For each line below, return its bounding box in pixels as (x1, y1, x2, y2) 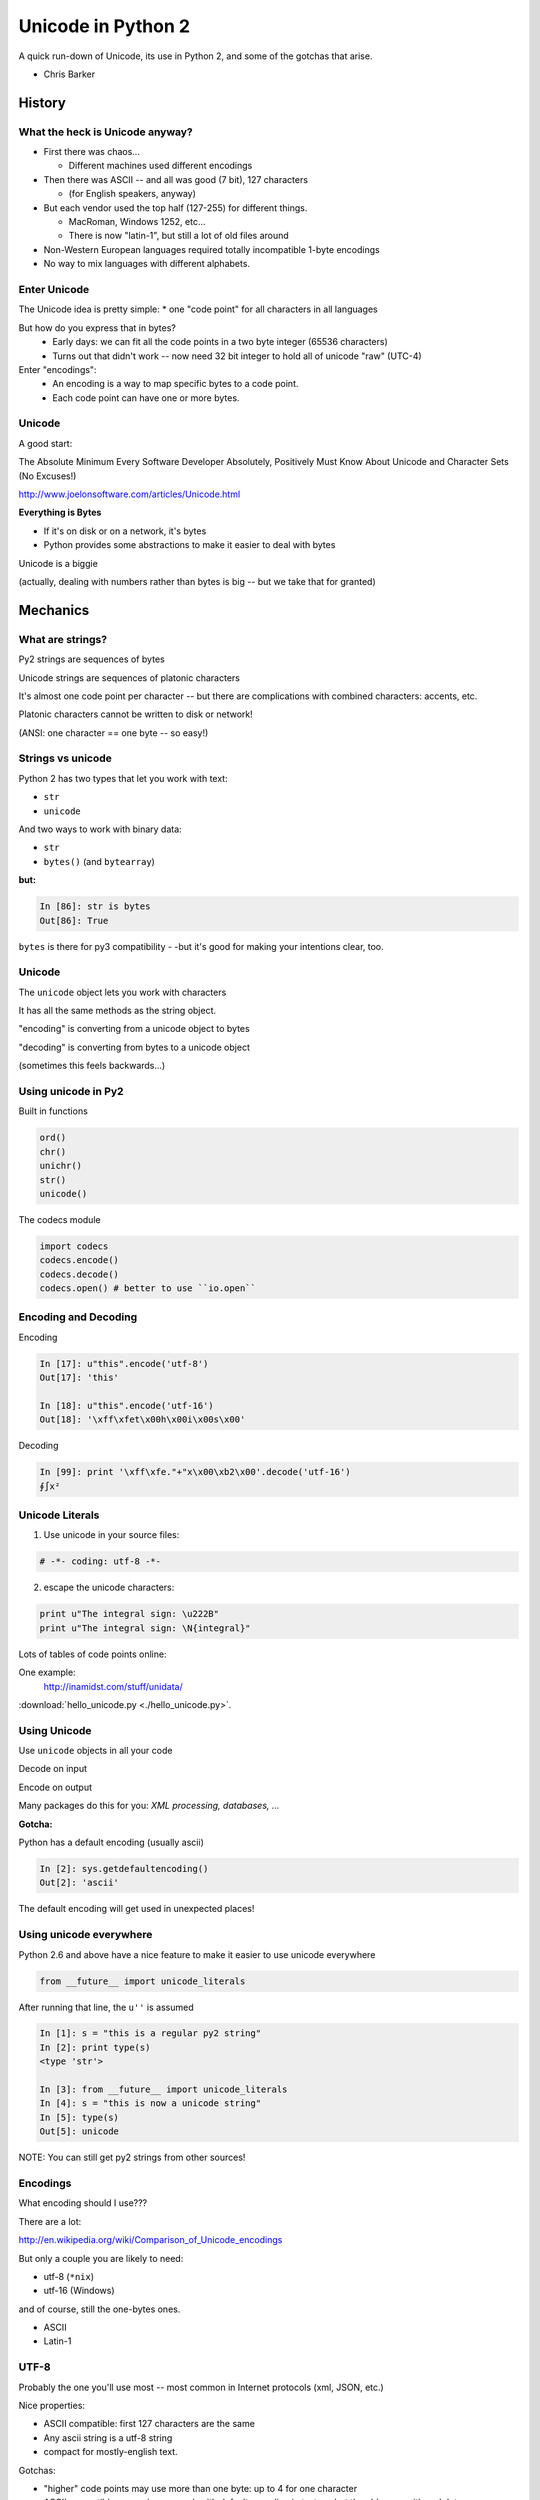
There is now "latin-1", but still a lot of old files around (68, 230, 289, 242)
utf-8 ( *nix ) (43, 2270, 95, 2282)
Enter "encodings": (18, 363, 97, 375)
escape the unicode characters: (43, 1581, 175, 1594)
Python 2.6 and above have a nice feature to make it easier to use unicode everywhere (18, 1948, 376, 1960)
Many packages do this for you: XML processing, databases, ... (18, 1800, 280, 1812)
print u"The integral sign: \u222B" (39, 1608, 220, 1620)
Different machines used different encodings (68, 160, 253, 172)
